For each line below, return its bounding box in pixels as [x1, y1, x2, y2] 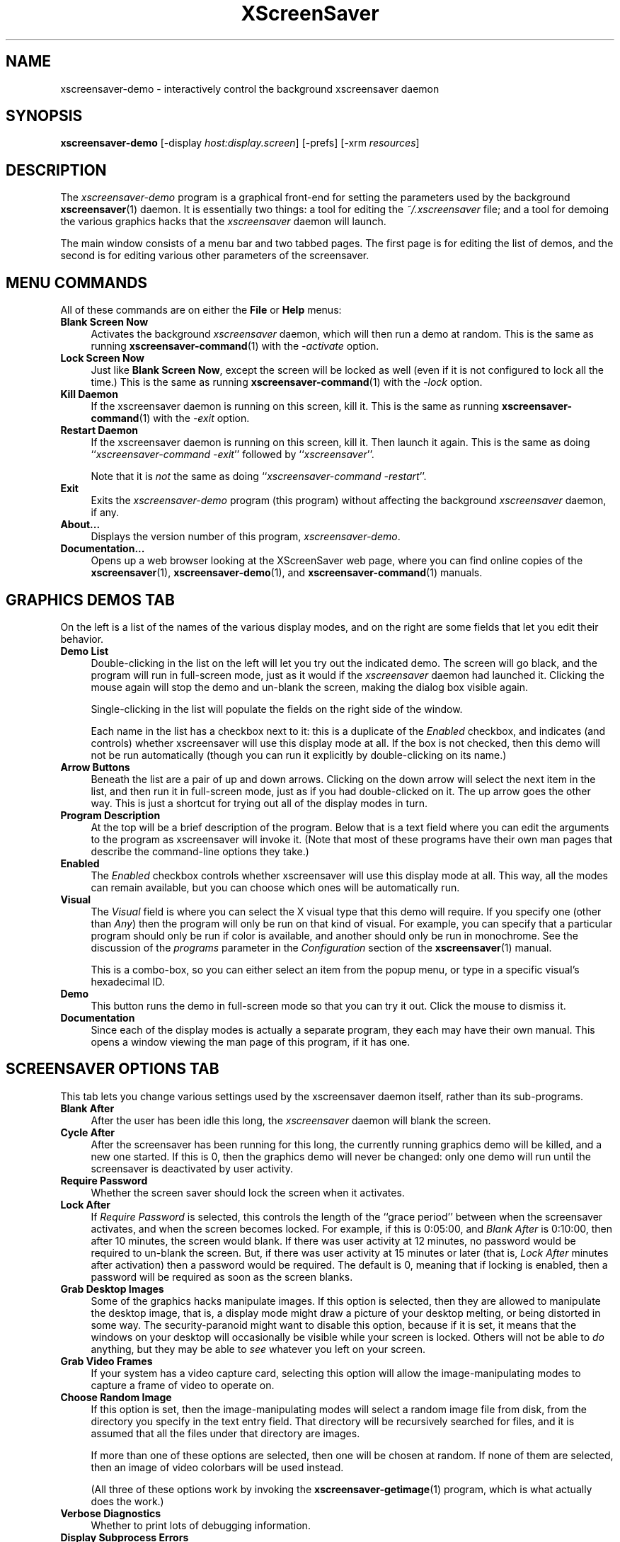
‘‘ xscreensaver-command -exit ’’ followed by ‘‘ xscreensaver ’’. [91, 448, 374, 461]
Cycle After [60, 1126, 115, 1138]
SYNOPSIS [6, 107, 83, 125]
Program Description [60, 809, 161, 821]
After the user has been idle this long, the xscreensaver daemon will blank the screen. [91, 1114, 491, 1126]
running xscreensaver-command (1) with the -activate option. [91, 340, 379, 353]
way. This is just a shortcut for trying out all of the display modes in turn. [91, 796, 428, 809]
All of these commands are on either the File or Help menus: [60, 304, 342, 316]
